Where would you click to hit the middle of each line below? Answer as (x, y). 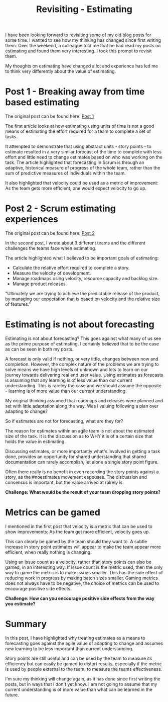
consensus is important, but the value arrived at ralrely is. (64, 482)
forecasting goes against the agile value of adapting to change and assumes (84, 643)
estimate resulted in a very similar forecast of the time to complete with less (83, 152)
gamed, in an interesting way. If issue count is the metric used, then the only (84, 567)
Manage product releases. (40, 284)
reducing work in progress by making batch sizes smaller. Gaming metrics (81, 578)
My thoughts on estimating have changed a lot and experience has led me (82, 66)
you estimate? (20, 603)
